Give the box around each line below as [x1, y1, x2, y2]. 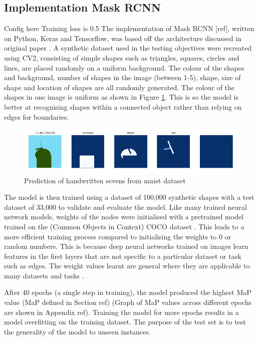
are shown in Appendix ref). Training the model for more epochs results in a [4, 306, 239, 317]
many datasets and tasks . [4, 270, 84, 280]
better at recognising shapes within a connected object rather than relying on [4, 101, 242, 112]
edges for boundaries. [4, 111, 69, 122]
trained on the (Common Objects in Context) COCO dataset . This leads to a [4, 221, 244, 231]
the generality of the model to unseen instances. [4, 326, 151, 336]
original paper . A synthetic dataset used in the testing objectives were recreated [4, 43, 252, 53]
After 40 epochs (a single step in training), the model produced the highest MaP [4, 287, 251, 297]
